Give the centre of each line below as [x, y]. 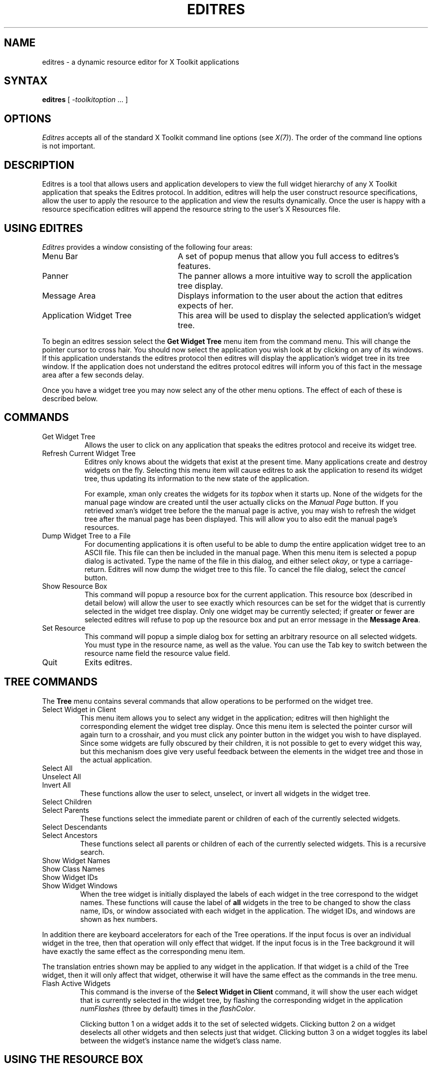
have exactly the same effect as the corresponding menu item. [144, 951]
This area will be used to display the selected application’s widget [299, 315]
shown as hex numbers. [119, 919]
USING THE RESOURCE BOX [74, 1060]
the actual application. [116, 760]
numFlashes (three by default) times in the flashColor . [168, 1008]
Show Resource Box [75, 586]
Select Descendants [75, 827]
